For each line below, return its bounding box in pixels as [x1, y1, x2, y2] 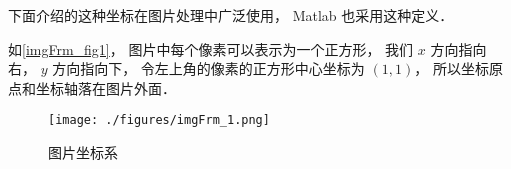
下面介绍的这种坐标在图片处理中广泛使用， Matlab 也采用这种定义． [8, 5, 454, 25]
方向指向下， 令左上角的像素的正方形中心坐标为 [52, 58, 365, 79]
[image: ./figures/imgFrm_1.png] [48, 113, 270, 128]
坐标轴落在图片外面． [35, 77, 176, 98]
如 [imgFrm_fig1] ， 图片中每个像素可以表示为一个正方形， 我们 [8, 38, 414, 59]
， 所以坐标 [414, 58, 489, 79]
